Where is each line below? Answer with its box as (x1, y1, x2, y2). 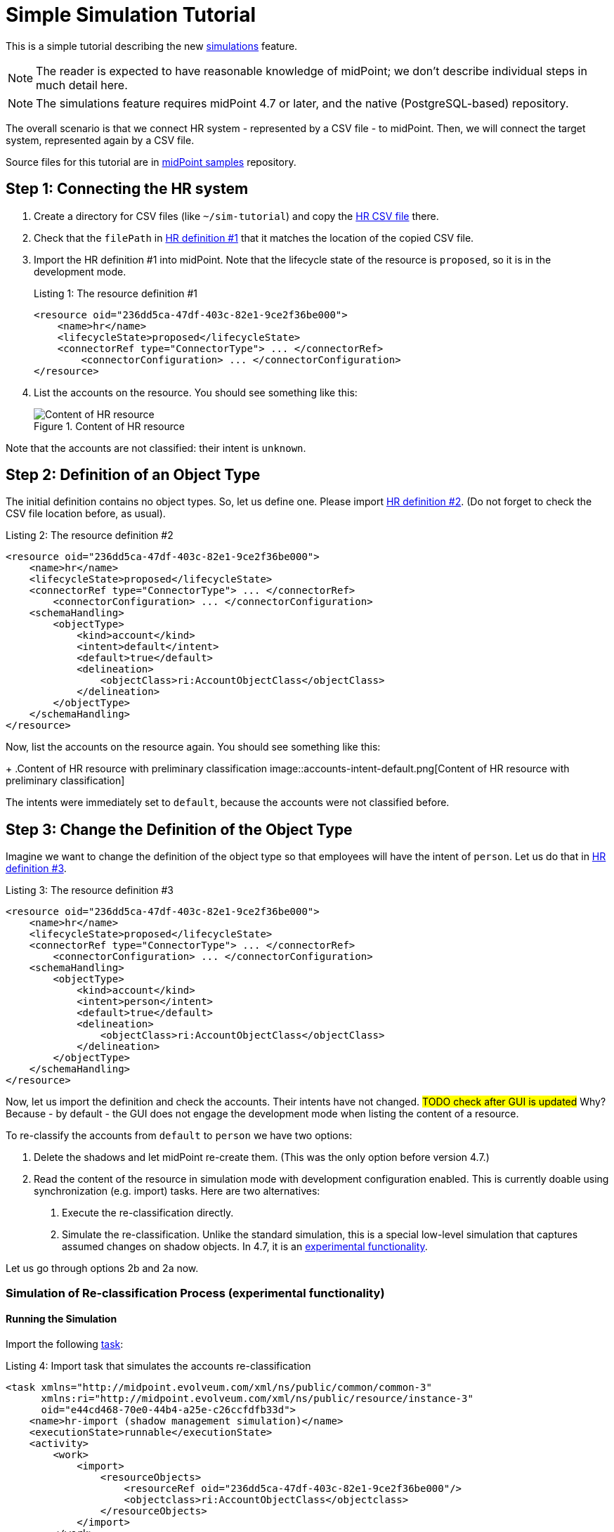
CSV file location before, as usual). (6, 507, 166, 520)
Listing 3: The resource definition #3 (6, 884, 174, 897)
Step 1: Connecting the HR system (6, 180, 249, 198)
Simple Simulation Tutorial (6, 3, 256, 27)
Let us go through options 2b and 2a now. (6, 1262, 199, 1275)
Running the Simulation (6, 1313, 117, 1325)
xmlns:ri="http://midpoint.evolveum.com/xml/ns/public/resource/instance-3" (41, 1392, 473, 1404)
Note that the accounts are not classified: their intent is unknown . (6, 441, 306, 454)
